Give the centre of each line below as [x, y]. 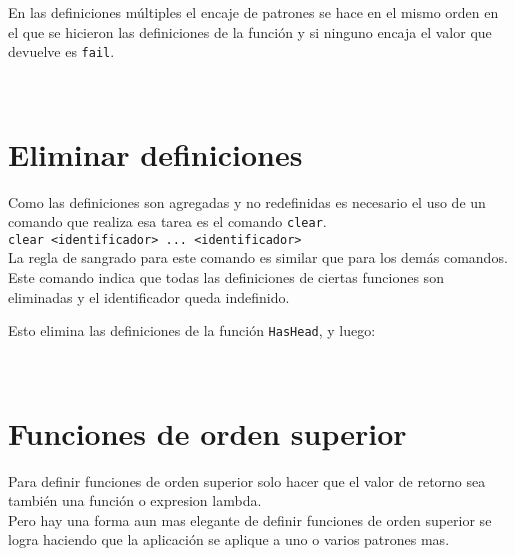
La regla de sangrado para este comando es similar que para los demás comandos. [258, 257]
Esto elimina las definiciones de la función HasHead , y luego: [192, 330]
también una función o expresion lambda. [135, 500]
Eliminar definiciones [155, 153]
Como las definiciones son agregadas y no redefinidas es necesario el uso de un [247, 201]
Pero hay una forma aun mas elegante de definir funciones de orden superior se [250, 519]
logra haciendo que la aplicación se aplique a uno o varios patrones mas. [229, 539]
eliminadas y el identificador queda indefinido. [149, 296]
